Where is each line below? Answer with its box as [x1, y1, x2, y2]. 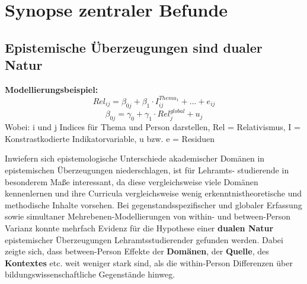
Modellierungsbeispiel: [5, 83, 98, 95]
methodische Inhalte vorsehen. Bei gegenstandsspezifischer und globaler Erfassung [5, 198, 302, 211]
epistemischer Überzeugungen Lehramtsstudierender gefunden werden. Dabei [5, 233, 283, 246]
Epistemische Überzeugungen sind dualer [5, 38, 263, 56]
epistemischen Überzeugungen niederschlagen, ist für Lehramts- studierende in [5, 163, 289, 176]
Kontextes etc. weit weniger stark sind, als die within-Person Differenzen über [5, 256, 293, 269]
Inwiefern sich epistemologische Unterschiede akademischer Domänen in [5, 152, 265, 164]
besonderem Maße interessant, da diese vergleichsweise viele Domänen [5, 175, 258, 188]
